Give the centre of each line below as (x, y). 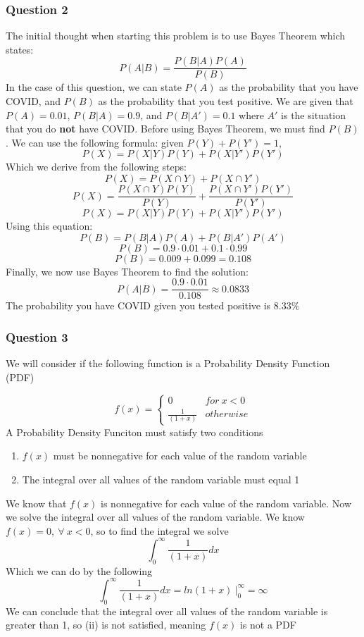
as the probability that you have (289, 87)
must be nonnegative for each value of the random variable (180, 456)
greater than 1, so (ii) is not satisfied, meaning (106, 625)
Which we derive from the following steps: (96, 167)
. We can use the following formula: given (95, 142)
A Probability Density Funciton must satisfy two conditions (134, 432)
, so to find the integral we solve (159, 530)
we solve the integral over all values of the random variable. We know (155, 517)
